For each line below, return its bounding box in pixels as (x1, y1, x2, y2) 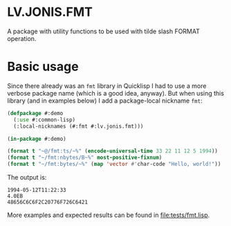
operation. (7, 34, 37, 42)
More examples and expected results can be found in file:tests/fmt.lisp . (7, 211, 210, 219)
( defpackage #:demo (7, 110, 64, 116)
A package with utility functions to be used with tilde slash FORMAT (7, 27, 201, 35)
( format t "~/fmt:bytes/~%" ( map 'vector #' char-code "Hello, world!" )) (7, 161, 221, 168)
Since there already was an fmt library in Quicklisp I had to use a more (7, 81, 207, 90)
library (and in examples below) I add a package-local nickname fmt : (7, 96, 203, 105)
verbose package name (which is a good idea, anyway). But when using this (7, 89, 225, 97)
